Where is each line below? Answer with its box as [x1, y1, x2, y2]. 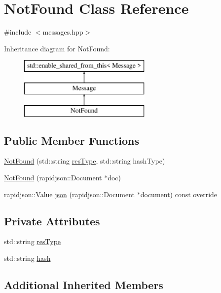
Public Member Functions [4, 132, 139, 148]
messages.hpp [42, 27, 83, 37]
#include [4, 27, 32, 37]
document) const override [140, 189, 218, 199]
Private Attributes [4, 213, 100, 228]
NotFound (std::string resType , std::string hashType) [4, 156, 165, 166]
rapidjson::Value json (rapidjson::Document [4, 189, 135, 199]
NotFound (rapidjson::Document [4, 172, 102, 183]
